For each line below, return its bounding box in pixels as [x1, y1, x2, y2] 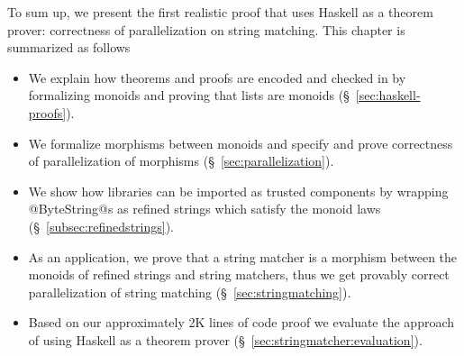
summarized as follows [7, 38, 131, 57]
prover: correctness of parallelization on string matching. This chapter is [7, 20, 405, 39]
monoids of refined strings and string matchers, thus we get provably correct [28, 265, 450, 284]
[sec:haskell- [355, 86, 421, 105]
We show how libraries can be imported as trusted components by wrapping [28, 181, 449, 200]
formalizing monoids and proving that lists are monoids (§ [28, 86, 350, 105]
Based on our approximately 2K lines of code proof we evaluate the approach [28, 313, 455, 332]
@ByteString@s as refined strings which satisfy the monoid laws [28, 199, 381, 218]
